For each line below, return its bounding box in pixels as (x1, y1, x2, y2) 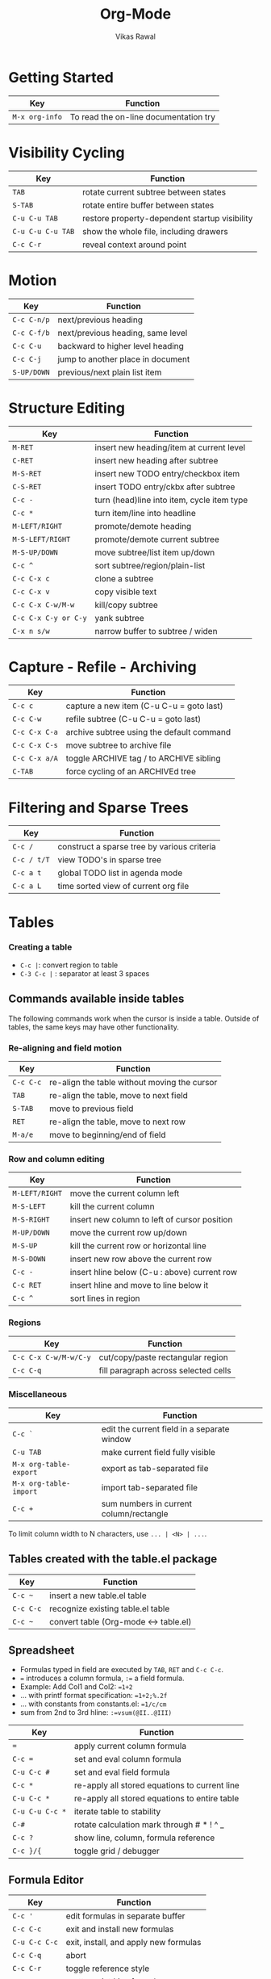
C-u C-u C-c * (12, 1807, 67, 1817)
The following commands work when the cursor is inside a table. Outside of (8, 1013, 260, 1023)
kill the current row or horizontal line (69, 1240, 207, 1252)
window (101, 1433, 131, 1444)
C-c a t (12, 869, 42, 878)
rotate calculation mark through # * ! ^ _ (73, 1819, 224, 1830)
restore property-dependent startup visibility (81, 212, 253, 224)
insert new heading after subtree (94, 455, 219, 466)
